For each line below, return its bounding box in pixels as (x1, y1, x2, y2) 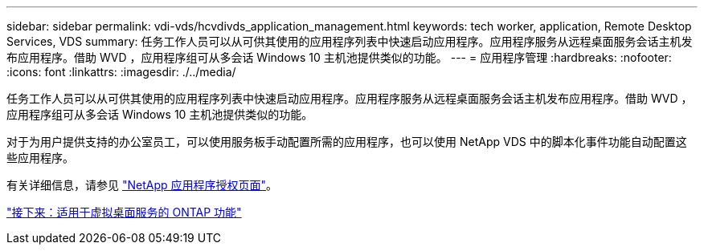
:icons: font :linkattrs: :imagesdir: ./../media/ (6, 65, 236, 79)
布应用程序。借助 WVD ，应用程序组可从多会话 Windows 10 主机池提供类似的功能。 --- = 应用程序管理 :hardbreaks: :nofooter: (6, 51, 672, 64)
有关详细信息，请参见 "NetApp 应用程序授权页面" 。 (6, 178, 278, 192)
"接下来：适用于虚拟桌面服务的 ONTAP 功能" (6, 205, 242, 219)
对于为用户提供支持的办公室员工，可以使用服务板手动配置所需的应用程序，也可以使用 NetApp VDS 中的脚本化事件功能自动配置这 (6, 135, 687, 148)
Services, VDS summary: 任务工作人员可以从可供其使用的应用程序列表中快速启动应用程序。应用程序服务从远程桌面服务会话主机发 (6, 34, 693, 48)
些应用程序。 (6, 151, 74, 164)
